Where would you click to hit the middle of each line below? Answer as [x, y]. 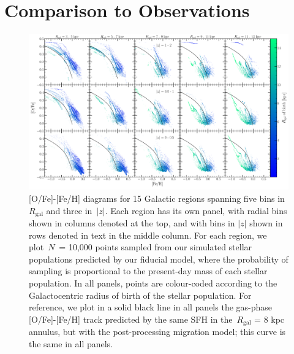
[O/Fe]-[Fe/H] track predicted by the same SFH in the [131, 319]
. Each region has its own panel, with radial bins [196, 210]
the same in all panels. [71, 343]
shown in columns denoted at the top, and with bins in [132, 223]
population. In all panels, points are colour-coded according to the [153, 283]
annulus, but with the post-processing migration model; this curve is [157, 332]
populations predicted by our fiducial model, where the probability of [159, 259]
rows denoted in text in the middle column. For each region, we [148, 235]
